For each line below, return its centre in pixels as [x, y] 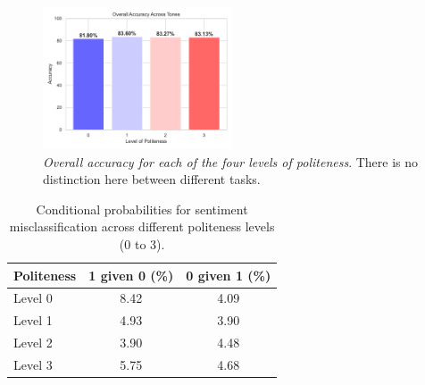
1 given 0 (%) [131, 275]
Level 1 [33, 320]
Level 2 [33, 343]
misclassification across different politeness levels [142, 226]
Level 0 [33, 298]
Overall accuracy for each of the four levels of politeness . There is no [231, 161]
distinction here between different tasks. [152, 179]
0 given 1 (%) [229, 275]
